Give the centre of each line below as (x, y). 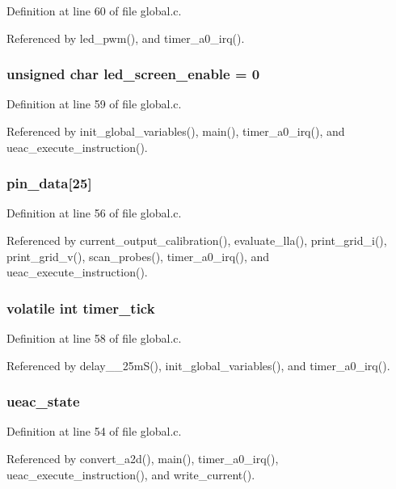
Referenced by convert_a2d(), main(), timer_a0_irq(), (143, 458)
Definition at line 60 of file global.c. (94, 11)
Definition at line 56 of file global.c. (94, 213)
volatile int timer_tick (81, 308)
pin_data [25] (49, 183)
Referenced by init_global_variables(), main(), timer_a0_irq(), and (176, 131)
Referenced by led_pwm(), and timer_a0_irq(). (126, 38)
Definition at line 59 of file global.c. (94, 104)
